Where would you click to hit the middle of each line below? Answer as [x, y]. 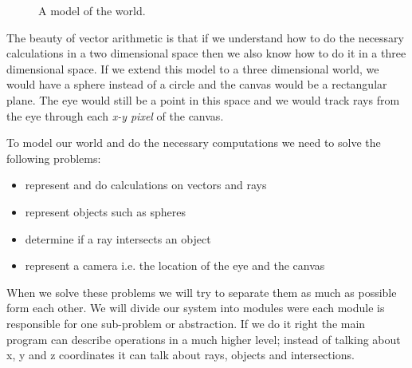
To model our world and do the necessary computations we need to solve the [194, 142]
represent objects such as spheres [106, 211]
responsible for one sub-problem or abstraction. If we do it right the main [186, 323]
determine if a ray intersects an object [118, 238]
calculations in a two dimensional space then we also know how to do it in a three [206, 53]
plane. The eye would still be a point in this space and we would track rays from [203, 99]
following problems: [54, 158]
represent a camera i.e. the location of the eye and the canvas [175, 265]
